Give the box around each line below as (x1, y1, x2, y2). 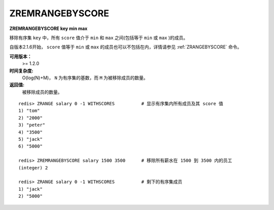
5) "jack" (18, 136, 43, 142)
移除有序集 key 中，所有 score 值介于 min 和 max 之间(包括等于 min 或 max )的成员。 (9, 35, 188, 41)
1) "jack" (18, 186, 43, 192)
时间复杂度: (9, 68, 33, 74)
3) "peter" (18, 122, 46, 128)
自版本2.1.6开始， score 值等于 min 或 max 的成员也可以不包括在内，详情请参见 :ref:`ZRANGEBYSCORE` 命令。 (9, 44, 242, 50)
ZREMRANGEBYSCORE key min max (9, 25, 88, 32)
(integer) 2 (18, 165, 48, 170)
